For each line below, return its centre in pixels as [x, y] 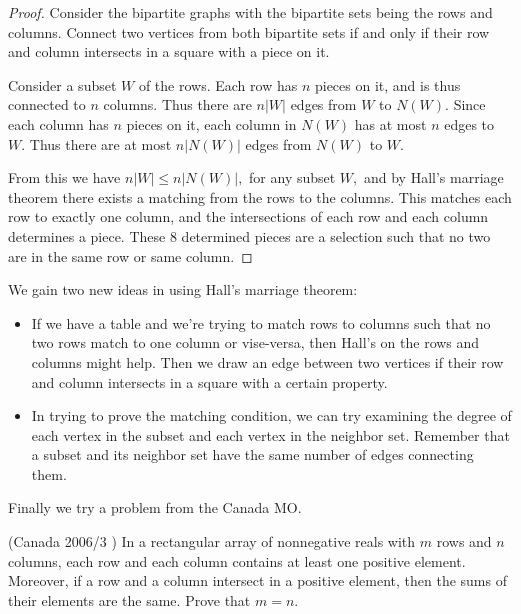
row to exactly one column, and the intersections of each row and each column [248, 216]
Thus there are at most [100, 143]
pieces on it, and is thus [387, 84]
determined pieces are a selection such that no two [336, 235]
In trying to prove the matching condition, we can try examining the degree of [271, 415]
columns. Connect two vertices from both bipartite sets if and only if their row [249, 31]
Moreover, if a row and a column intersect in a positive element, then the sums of [257, 580]
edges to [469, 123]
